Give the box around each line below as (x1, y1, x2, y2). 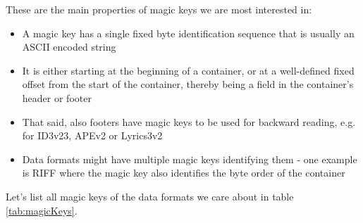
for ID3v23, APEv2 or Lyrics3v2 (22, 128, 163, 143)
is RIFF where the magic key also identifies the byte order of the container (22, 165, 345, 180)
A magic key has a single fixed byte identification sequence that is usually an (22, 25, 355, 40)
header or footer (22, 90, 92, 105)
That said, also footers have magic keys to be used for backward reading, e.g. (22, 114, 356, 129)
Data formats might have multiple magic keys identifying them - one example (22, 151, 357, 166)
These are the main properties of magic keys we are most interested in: (6, 2, 312, 16)
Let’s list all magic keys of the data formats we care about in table (6, 189, 294, 203)
